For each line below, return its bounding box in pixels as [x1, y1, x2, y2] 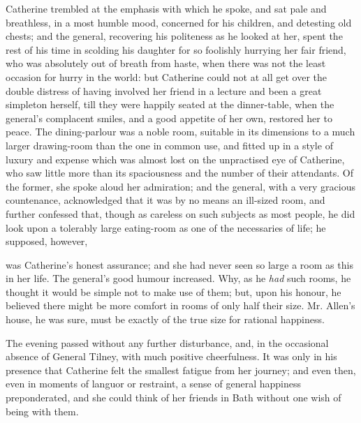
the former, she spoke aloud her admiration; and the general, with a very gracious [6, 179, 356, 193]
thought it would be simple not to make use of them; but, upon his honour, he [6, 284, 341, 299]
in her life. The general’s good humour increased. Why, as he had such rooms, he [6, 271, 351, 285]
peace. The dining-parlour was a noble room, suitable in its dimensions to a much [6, 124, 355, 139]
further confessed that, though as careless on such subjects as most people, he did [6, 206, 355, 221]
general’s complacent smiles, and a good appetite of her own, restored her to [6, 110, 332, 125]
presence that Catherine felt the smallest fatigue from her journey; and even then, [6, 362, 356, 377]
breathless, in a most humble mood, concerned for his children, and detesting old [6, 15, 352, 29]
